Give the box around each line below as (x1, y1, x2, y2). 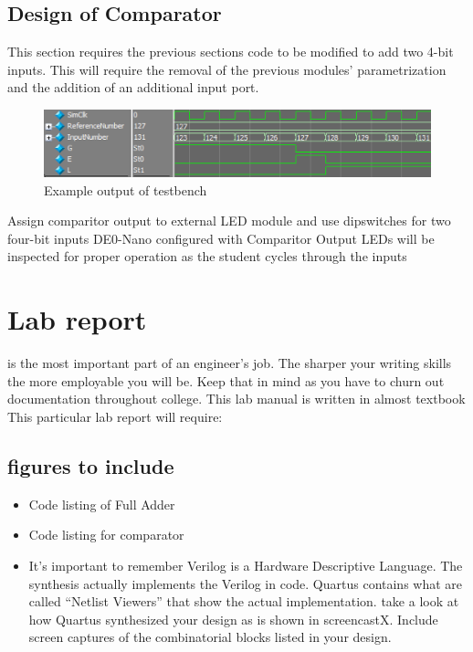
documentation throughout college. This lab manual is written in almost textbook (7, 389, 466, 408)
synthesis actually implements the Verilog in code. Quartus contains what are (28, 573, 463, 593)
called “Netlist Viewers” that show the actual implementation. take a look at (28, 592, 459, 611)
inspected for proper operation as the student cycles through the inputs (7, 247, 407, 266)
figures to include (7, 451, 174, 479)
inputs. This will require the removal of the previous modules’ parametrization (7, 59, 447, 79)
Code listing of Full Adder (28, 494, 175, 513)
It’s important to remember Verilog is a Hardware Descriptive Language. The (28, 555, 463, 574)
